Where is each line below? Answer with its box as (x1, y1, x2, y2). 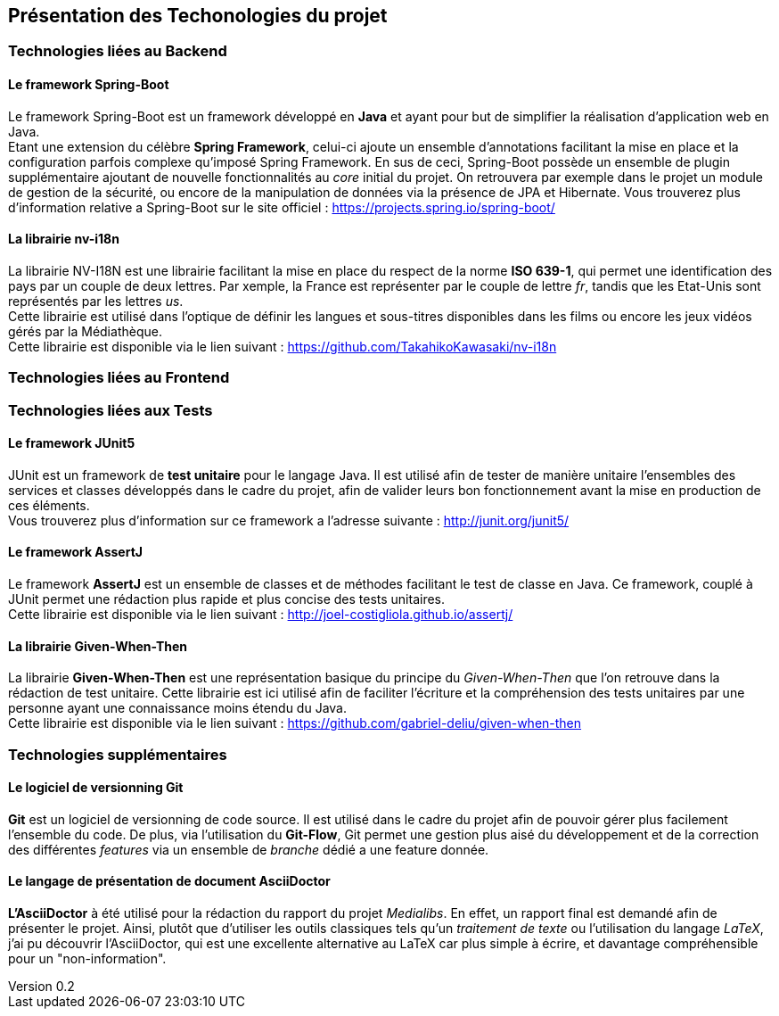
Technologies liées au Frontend (8, 368, 230, 387)
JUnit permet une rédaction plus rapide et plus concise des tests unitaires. (8, 591, 446, 607)
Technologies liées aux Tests (8, 401, 213, 419)
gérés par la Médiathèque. (8, 323, 162, 339)
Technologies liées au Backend (8, 42, 227, 61)
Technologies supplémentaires (8, 745, 227, 764)
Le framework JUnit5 (8, 435, 135, 451)
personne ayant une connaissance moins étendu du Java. (8, 700, 347, 716)
